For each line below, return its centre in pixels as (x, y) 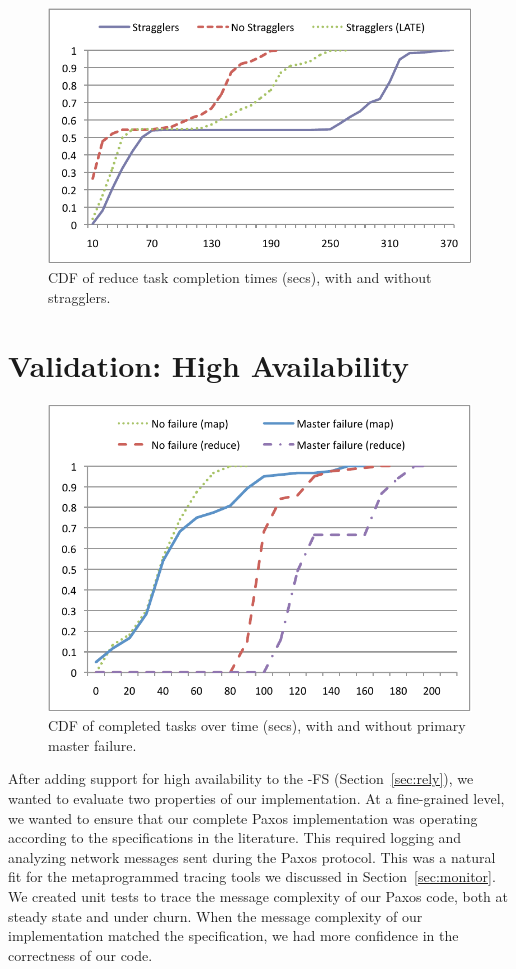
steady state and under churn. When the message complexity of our (215, 915)
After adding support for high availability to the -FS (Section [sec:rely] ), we (241, 778)
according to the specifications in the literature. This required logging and (235, 837)
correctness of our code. (80, 954)
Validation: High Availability (209, 365)
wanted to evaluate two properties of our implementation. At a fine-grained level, (256, 798)
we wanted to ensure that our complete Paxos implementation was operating (243, 817)
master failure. (92, 744)
